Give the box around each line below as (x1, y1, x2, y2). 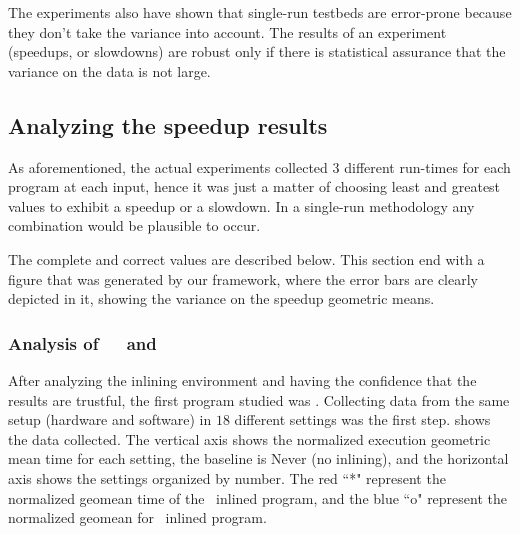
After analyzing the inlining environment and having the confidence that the (8, 369, 477, 390)
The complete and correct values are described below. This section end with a (8, 248, 485, 269)
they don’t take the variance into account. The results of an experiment (8, 21, 447, 42)
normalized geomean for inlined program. (8, 507, 267, 528)
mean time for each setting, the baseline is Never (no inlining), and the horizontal (8, 448, 509, 469)
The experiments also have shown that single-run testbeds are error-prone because (8, 2, 512, 22)
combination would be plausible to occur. (8, 215, 261, 236)
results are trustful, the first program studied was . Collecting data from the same (8, 389, 510, 410)
